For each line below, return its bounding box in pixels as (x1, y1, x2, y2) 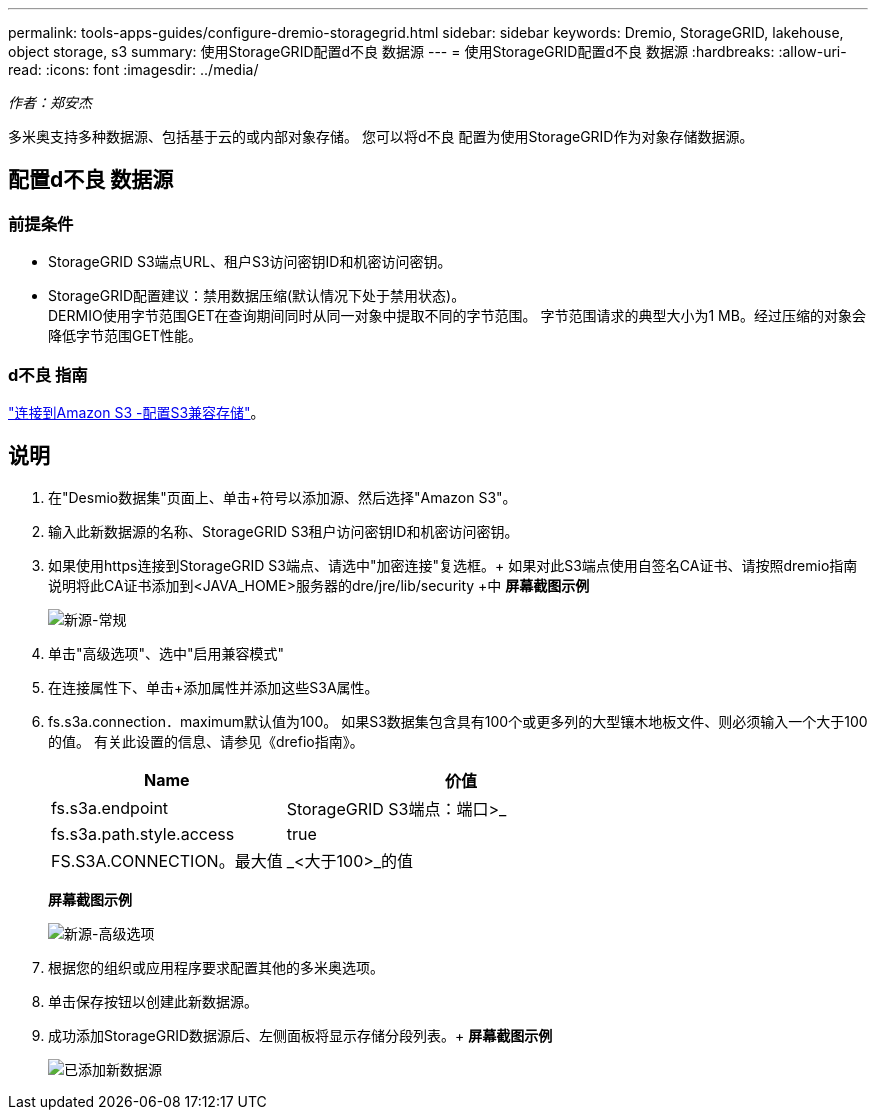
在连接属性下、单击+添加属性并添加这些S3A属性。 (48, 678, 379, 696)
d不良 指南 (8, 364, 88, 385)
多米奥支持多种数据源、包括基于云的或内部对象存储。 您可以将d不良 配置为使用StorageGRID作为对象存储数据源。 (8, 128, 754, 145)
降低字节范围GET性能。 (48, 327, 202, 345)
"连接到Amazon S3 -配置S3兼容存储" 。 (8, 403, 265, 421)
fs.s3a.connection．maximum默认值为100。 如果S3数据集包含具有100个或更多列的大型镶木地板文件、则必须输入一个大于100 (48, 712, 868, 730)
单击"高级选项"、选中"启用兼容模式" (48, 644, 285, 662)
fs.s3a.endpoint (51, 797, 169, 818)
